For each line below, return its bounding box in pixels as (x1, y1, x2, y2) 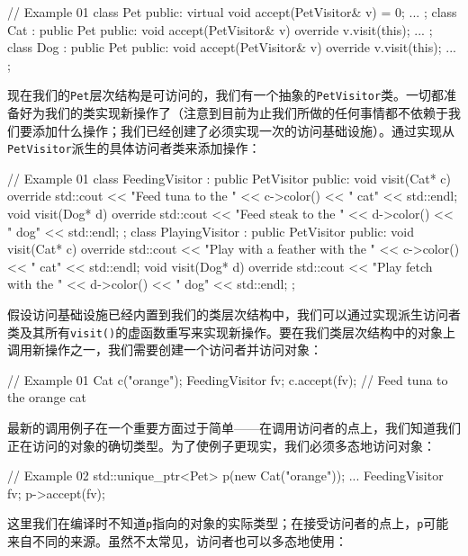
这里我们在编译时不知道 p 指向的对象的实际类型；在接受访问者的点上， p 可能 (7, 514, 449, 533)
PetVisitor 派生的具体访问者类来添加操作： (7, 139, 261, 157)
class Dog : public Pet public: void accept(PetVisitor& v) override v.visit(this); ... (7, 38, 456, 57)
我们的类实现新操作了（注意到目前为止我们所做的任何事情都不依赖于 (44, 103, 448, 122)
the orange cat (7, 388, 86, 407)
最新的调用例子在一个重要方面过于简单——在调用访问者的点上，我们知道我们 (7, 418, 461, 437)
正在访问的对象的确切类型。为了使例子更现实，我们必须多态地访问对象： (7, 435, 436, 454)
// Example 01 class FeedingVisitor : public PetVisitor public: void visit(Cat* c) (7, 168, 452, 187)
